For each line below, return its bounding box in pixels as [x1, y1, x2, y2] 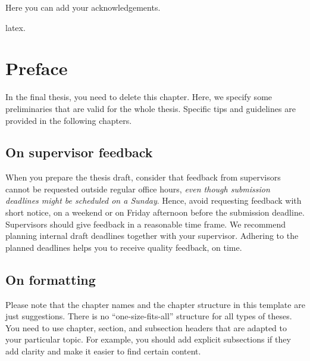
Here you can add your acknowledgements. [5, 1, 161, 13]
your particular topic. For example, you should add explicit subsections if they [5, 333, 291, 346]
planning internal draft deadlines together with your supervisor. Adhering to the [5, 229, 299, 242]
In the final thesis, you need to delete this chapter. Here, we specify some [5, 91, 273, 103]
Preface [5, 56, 68, 80]
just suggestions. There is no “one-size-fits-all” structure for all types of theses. [5, 310, 292, 322]
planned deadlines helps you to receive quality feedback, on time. [5, 241, 242, 253]
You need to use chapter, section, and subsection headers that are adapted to [5, 321, 287, 334]
